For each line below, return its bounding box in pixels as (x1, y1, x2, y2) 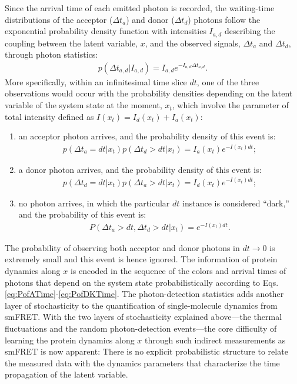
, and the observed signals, (145, 36, 241, 49)
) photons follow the (188, 13, 261, 25)
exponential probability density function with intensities (5, 25, 206, 37)
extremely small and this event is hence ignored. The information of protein (5, 253, 278, 265)
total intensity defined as (5, 110, 94, 122)
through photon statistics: (5, 48, 98, 61)
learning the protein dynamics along (5, 333, 135, 346)
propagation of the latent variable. (5, 368, 128, 380)
